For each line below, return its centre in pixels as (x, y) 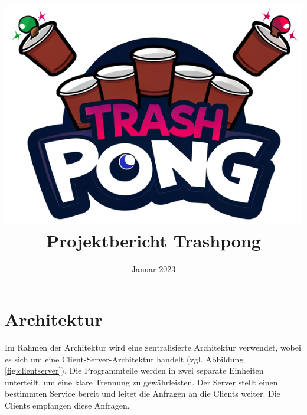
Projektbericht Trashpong (153, 240)
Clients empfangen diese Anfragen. (67, 405)
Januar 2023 (153, 268)
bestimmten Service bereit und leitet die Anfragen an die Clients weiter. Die (143, 393)
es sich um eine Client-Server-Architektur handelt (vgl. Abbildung (124, 359)
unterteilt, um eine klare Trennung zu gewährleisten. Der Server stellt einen (141, 382)
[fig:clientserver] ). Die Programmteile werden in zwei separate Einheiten (134, 370)
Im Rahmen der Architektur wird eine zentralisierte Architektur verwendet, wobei (153, 347)
